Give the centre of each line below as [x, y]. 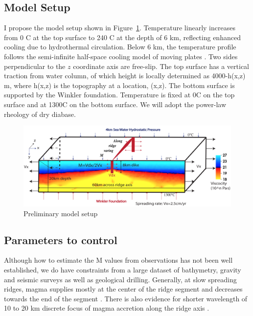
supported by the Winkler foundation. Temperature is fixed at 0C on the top [119, 95]
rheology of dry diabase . [40, 114]
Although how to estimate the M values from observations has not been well [118, 260]
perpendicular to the [35, 66]
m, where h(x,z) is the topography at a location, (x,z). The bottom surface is [119, 85]
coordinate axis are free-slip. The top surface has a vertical [161, 66]
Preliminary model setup [61, 213]
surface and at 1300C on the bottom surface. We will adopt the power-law [115, 104]
